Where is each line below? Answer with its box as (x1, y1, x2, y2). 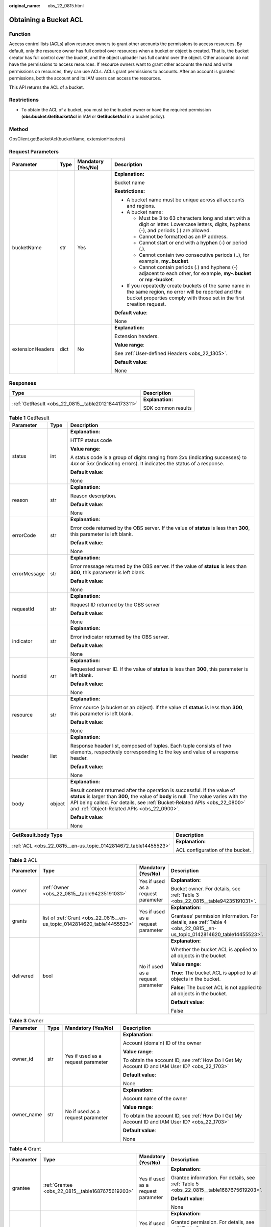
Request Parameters (9, 148, 59, 155)
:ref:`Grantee (43, 1181, 73, 1188)
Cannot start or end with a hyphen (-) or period (139, 240, 247, 246)
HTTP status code (70, 437, 112, 444)
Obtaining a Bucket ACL (9, 15, 83, 24)
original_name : (9, 3, 41, 8)
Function (9, 30, 31, 37)
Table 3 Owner (9, 1017, 44, 1024)
